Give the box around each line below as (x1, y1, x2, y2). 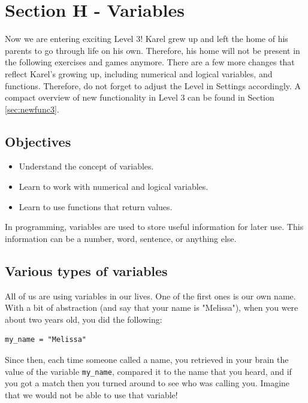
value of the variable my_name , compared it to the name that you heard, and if (5, 365, 292, 377)
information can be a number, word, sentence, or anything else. (5, 232, 237, 244)
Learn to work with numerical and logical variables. (19, 180, 209, 193)
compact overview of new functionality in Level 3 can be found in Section (5, 91, 274, 104)
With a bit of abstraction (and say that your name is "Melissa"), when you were (5, 301, 298, 314)
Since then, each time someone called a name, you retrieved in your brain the (5, 353, 289, 366)
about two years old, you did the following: (5, 313, 162, 325)
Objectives (5, 132, 71, 150)
